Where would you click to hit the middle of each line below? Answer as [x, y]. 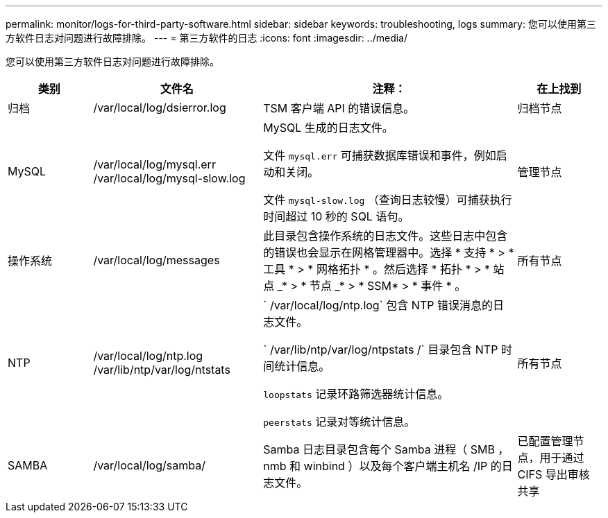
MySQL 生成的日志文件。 [328, 128]
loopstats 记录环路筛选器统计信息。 [356, 394]
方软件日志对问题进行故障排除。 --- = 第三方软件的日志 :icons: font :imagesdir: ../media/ [207, 38]
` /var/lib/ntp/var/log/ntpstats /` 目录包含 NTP [381, 349]
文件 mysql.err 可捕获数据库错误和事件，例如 [380, 155]
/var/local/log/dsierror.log [160, 107]
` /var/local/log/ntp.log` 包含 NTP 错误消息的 [378, 305]
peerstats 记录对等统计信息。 [339, 422]
